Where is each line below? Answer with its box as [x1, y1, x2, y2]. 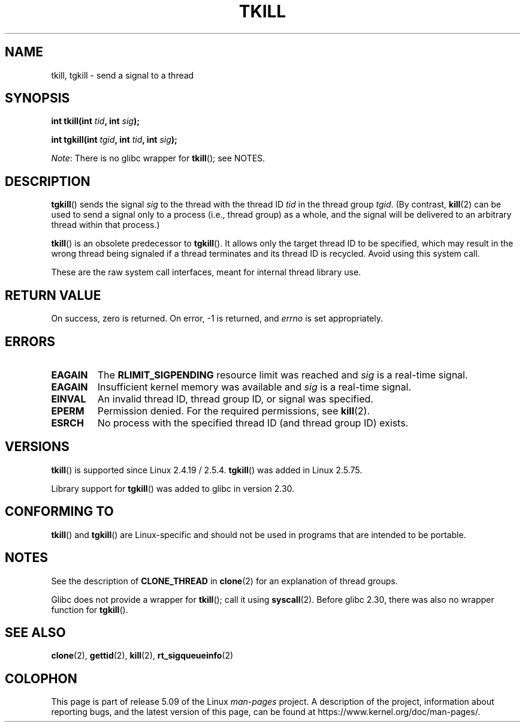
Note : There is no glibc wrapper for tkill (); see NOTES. [51, 153, 265, 164]
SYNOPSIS [5, 91, 70, 106]
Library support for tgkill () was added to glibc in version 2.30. [51, 483, 295, 494]
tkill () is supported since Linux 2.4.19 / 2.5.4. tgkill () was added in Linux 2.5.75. [51, 464, 363, 475]
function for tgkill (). [51, 604, 128, 615]
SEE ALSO [5, 624, 66, 640]
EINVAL [51, 392, 86, 405]
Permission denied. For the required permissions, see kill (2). [97, 404, 370, 417]
